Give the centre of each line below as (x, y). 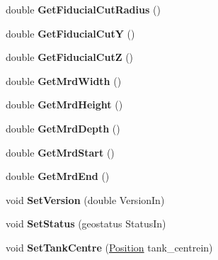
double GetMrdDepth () (63, 128)
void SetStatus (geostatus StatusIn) (86, 224)
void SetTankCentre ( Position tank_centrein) (109, 247)
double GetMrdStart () (60, 152)
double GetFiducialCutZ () (70, 57)
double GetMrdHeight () (64, 104)
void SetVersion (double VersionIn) (85, 199)
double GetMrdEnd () (58, 176)
